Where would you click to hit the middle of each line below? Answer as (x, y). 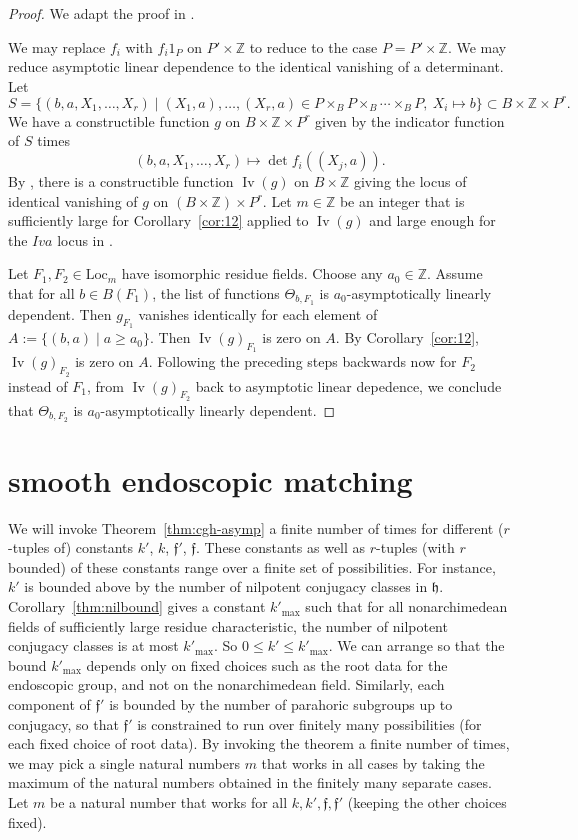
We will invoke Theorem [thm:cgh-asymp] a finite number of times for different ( (256, 527)
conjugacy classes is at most (93, 645)
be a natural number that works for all (169, 802)
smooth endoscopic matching (210, 479)
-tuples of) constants (71, 547)
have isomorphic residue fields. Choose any (252, 273)
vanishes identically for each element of (258, 313)
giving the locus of (410, 181)
